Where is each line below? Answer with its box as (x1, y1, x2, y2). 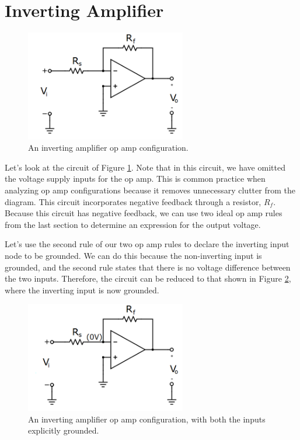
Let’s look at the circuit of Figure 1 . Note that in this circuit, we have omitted (5, 161, 285, 173)
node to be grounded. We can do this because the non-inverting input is (5, 250, 262, 262)
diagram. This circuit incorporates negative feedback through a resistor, (5, 195, 261, 207)
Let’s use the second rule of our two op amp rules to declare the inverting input (5, 238, 289, 250)
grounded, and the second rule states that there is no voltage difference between (5, 261, 291, 273)
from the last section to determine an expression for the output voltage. (5, 218, 261, 230)
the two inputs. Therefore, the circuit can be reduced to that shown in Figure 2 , (5, 272, 291, 285)
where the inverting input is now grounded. (5, 283, 159, 296)
